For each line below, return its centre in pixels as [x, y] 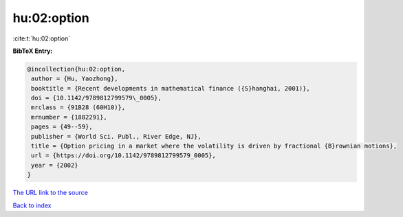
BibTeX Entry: [33, 51]
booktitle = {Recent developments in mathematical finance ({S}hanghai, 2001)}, [171, 88]
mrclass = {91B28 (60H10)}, [78, 107]
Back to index [32, 205]
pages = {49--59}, [62, 127]
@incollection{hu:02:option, [76, 69]
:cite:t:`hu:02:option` [42, 38]
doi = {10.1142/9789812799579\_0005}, [96, 98]
